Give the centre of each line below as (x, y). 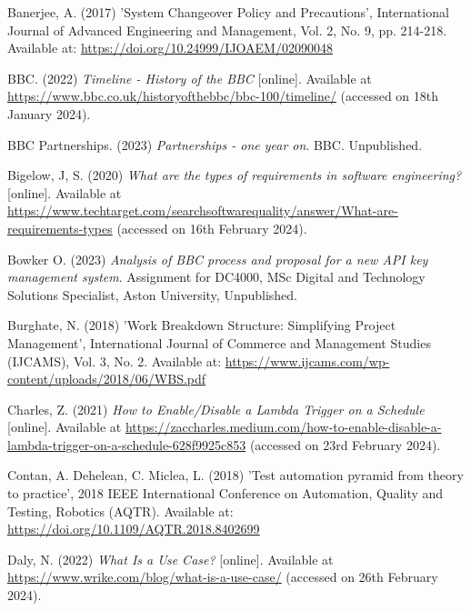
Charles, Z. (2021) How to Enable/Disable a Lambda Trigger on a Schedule (216, 409)
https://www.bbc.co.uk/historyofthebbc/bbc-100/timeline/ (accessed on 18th (223, 96)
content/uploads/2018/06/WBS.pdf (107, 379)
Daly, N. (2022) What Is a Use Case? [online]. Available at (170, 559)
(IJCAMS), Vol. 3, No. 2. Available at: (115, 361)
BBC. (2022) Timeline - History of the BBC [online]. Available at (190, 78)
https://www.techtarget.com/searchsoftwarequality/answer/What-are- (203, 210)
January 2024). (49, 113)
